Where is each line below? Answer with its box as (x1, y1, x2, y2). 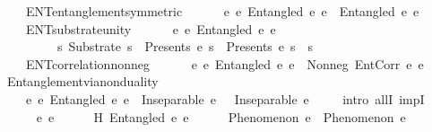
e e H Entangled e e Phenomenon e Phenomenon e (36, 107, 406, 126)
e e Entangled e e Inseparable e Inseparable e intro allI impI (25, 89, 425, 108)
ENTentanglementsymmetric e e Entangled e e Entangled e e (25, 2, 419, 20)
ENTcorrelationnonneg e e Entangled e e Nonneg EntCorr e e (25, 54, 424, 73)
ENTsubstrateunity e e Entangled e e (25, 19, 276, 38)
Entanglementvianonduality (6, 72, 159, 91)
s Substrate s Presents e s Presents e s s (56, 37, 314, 56)
